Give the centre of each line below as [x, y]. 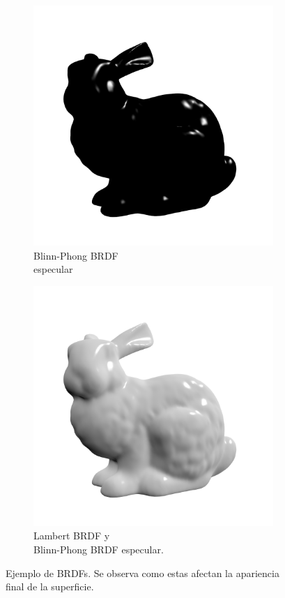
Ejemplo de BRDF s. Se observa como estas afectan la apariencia [142, 573]
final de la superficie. [50, 586]
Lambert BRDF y [72, 536]
